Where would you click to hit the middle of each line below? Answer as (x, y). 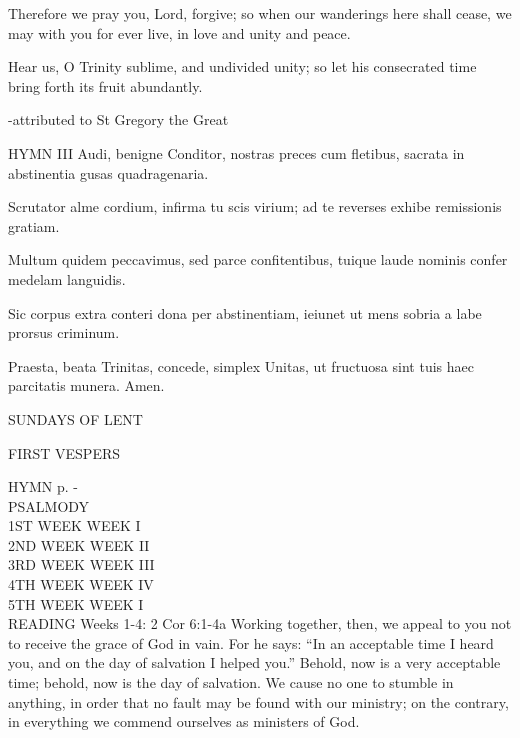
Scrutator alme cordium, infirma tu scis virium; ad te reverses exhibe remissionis (255, 206)
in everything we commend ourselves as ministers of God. (184, 721)
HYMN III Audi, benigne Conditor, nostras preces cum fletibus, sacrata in (236, 152)
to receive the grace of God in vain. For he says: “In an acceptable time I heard (251, 642)
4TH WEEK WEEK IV (81, 584)
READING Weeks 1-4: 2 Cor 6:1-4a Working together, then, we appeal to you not (260, 623)
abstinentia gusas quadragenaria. (108, 172)
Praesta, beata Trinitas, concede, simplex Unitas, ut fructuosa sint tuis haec (241, 365)
